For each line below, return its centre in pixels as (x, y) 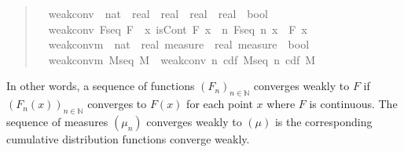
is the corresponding (323, 121)
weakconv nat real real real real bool (158, 13)
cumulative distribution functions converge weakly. (128, 138)
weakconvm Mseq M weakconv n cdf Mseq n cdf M (182, 59)
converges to (117, 104)
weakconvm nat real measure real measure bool (179, 44)
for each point (220, 104)
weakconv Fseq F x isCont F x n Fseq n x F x (178, 29)
